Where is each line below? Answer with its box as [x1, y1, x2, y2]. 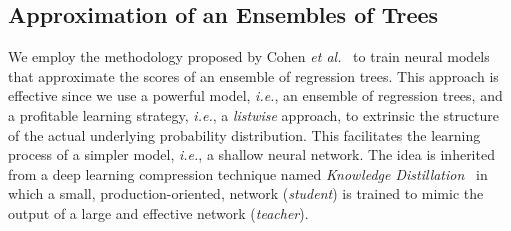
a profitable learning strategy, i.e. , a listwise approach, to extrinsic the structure [8, 104, 499, 125]
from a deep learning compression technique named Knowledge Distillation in [8, 163, 488, 184]
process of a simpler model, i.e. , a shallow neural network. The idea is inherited [8, 144, 495, 165]
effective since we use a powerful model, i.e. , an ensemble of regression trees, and [8, 85, 503, 106]
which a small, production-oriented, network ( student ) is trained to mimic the [8, 183, 484, 204]
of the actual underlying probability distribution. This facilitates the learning [8, 124, 481, 145]
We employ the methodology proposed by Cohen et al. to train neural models [8, 46, 490, 67]
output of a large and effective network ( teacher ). [8, 202, 309, 223]
